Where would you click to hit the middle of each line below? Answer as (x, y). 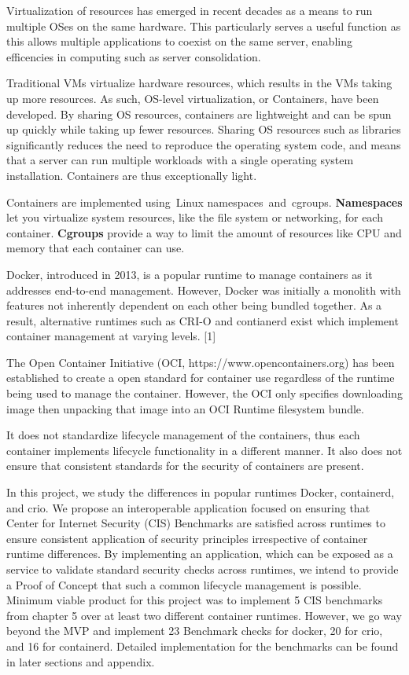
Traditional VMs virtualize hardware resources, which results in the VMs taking (199, 83)
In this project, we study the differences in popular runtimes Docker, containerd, (201, 492)
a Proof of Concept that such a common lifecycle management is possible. (184, 584)
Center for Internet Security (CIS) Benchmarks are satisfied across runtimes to (196, 523)
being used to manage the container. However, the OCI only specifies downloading (204, 393)
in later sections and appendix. (81, 661)
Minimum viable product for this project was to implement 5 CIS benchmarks (195, 600)
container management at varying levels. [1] (111, 336)
